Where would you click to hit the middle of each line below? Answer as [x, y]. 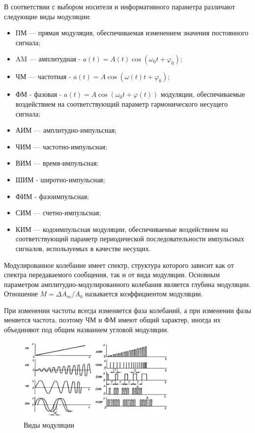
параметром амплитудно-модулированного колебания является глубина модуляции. [127, 284]
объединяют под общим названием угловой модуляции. [86, 330]
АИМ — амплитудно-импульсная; [66, 130]
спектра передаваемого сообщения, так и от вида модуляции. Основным [112, 274]
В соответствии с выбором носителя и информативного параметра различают [120, 6]
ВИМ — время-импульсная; [57, 163]
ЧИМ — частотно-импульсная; [61, 146]
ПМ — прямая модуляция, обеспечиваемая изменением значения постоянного [132, 33]
